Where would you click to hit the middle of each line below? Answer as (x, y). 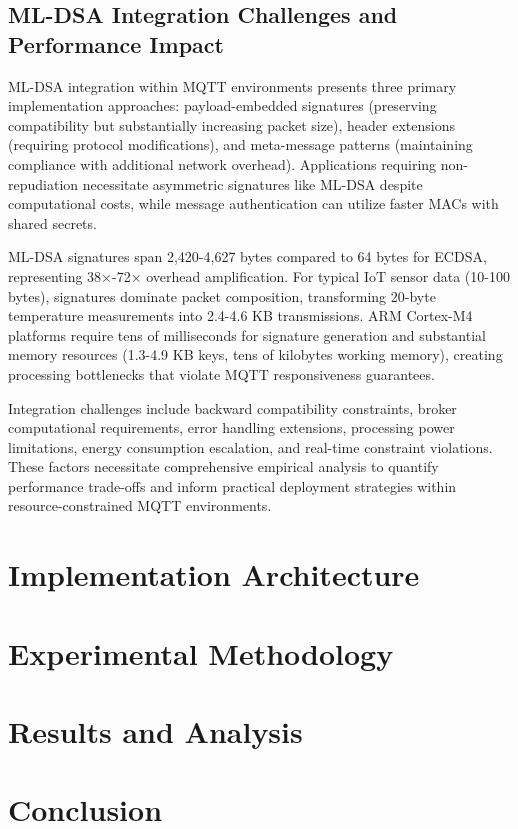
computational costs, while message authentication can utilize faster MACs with (253, 203)
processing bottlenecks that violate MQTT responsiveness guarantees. (221, 373)
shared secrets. (52, 222)
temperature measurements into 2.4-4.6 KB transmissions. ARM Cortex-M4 (240, 315)
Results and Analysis (155, 731)
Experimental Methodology (201, 652)
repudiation (43, 183)
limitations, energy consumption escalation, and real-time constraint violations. (250, 446)
